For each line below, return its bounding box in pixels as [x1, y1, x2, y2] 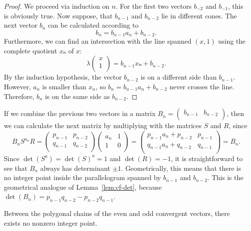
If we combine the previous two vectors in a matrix [4, 108, 156, 118]
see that [4, 163, 28, 173]
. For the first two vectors [116, 1, 192, 11]
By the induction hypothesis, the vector [4, 72, 122, 82]
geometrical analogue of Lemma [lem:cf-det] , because [4, 181, 162, 192]
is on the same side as [45, 91, 110, 101]
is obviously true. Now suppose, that [4, 10, 113, 20]
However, [4, 82, 31, 92]
